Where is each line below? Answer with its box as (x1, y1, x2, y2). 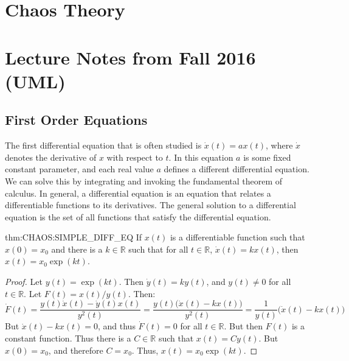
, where (266, 139, 293, 152)
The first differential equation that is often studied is (5, 139, 202, 152)
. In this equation (168, 150, 233, 163)
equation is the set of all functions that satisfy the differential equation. (5, 210, 271, 223)
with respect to (106, 150, 163, 163)
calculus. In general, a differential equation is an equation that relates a (5, 186, 271, 199)
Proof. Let (5, 275, 43, 288)
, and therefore (48, 343, 103, 356)
